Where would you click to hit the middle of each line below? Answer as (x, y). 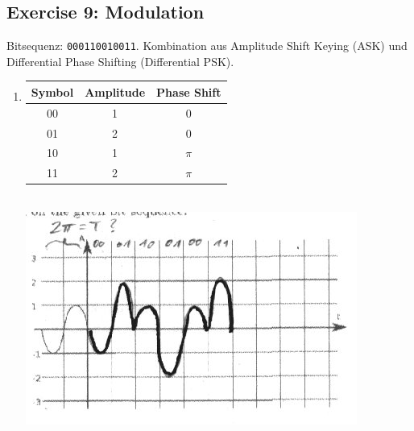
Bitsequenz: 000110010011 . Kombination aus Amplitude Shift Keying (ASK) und (207, 46)
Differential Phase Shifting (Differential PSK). (120, 61)
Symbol (52, 91)
